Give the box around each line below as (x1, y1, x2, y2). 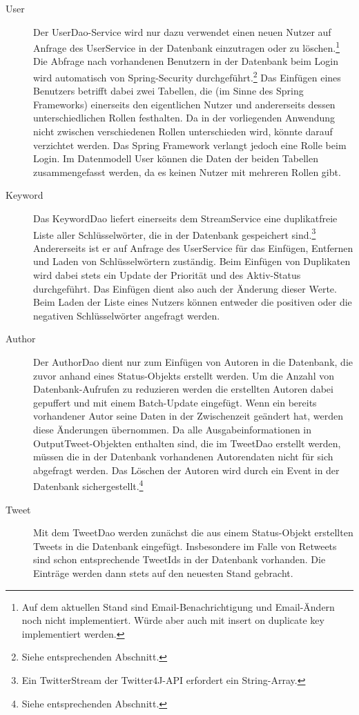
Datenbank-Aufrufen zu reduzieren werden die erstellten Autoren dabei (33, 382, 333, 396)
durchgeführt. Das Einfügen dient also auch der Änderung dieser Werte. (33, 281, 337, 295)
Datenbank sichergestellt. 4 (33, 477, 144, 493)
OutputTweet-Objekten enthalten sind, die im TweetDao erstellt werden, (33, 435, 341, 450)
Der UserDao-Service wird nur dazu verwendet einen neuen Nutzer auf (33, 24, 331, 39)
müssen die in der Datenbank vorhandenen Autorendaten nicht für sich (33, 449, 333, 464)
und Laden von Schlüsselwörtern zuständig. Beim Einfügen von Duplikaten (33, 254, 351, 268)
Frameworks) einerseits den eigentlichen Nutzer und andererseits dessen (33, 97, 336, 111)
